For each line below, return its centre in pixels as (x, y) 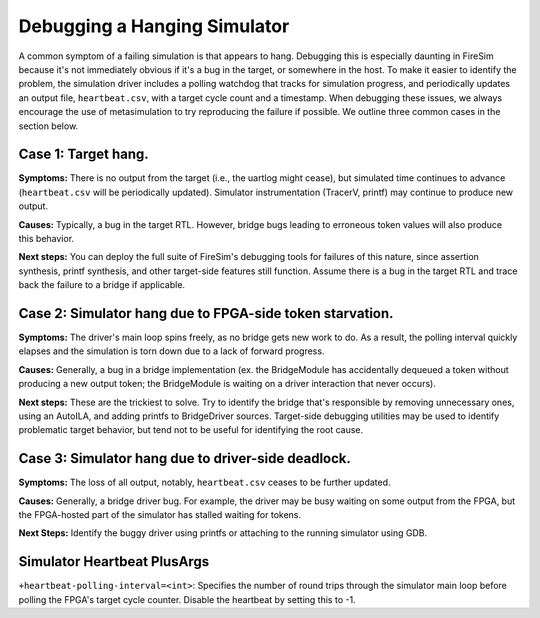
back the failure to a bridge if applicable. (101, 285)
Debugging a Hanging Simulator (154, 26)
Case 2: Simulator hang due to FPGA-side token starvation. (206, 313)
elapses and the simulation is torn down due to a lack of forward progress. (171, 351)
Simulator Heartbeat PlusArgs (114, 561)
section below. (48, 126)
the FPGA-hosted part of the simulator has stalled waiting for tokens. (160, 515)
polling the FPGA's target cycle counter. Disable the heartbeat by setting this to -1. (187, 599)
